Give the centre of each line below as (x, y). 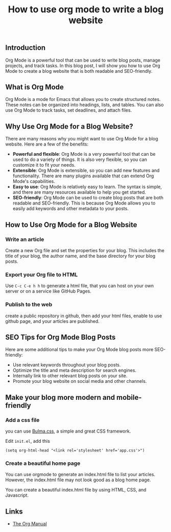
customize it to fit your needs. (44, 165)
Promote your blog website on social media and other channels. (80, 381)
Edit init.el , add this (28, 441)
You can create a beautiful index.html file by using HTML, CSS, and (76, 490)
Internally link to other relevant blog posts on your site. (70, 376)
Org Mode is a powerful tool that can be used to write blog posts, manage (83, 60)
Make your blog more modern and (60, 397)
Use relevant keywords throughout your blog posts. (67, 365)
